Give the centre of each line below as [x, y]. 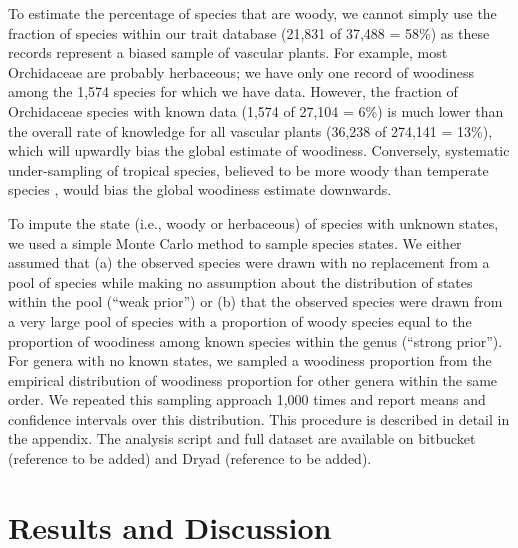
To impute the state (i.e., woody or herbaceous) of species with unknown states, [253, 222]
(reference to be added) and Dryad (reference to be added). [190, 458]
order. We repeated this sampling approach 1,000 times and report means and [247, 399]
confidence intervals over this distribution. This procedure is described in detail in [259, 418]
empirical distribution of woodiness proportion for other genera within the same [253, 379]
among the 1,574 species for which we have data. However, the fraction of [233, 91]
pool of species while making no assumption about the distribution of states [240, 281]
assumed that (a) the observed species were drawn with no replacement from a [249, 262]
